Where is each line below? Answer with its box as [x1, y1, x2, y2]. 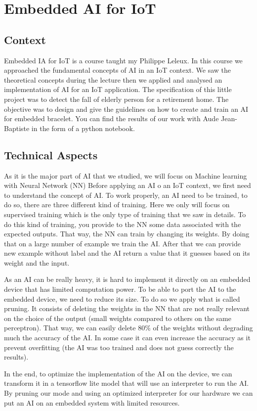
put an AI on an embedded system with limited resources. [4, 397, 180, 408]
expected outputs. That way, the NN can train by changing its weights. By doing [4, 228, 250, 239]
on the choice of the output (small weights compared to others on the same [4, 313, 231, 323]
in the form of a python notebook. [31, 123, 135, 133]
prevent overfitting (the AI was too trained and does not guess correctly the [4, 342, 234, 352]
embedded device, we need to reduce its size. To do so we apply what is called [4, 293, 240, 304]
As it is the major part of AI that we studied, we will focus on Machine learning [4, 170, 247, 181]
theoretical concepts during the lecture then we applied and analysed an [4, 74, 222, 85]
